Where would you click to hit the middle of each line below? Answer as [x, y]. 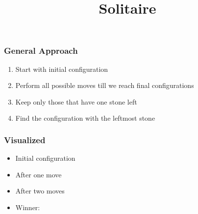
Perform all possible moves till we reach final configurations [105, 85]
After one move [38, 174]
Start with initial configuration [62, 69]
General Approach [41, 51]
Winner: [28, 207]
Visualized [25, 139]
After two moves [40, 191]
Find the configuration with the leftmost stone [85, 118]
